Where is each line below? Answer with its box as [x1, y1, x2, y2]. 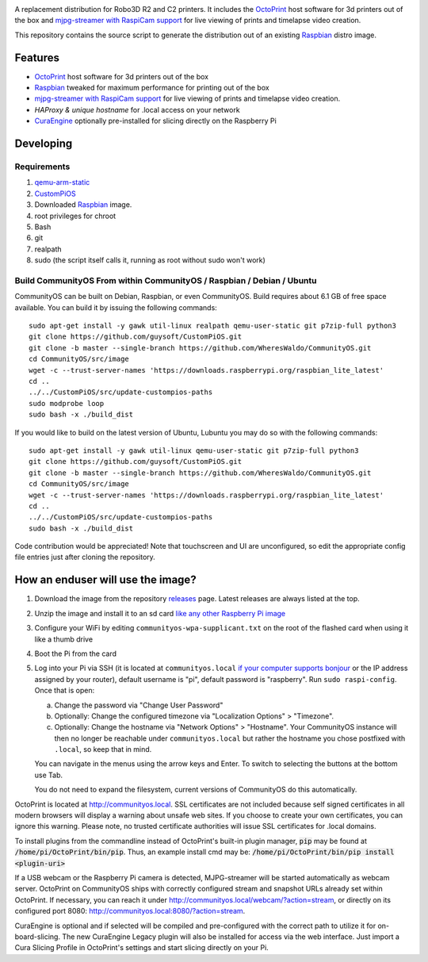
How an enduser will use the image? [14, 573, 197, 587]
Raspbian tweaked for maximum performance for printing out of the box [34, 83, 269, 93]
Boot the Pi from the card [34, 649, 117, 658]
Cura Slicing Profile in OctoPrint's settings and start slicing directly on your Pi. [14, 943, 269, 952]
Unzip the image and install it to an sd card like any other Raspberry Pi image [34, 608, 286, 618]
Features [14, 51, 59, 64]
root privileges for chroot [34, 211, 117, 220]
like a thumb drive [34, 634, 94, 644]
